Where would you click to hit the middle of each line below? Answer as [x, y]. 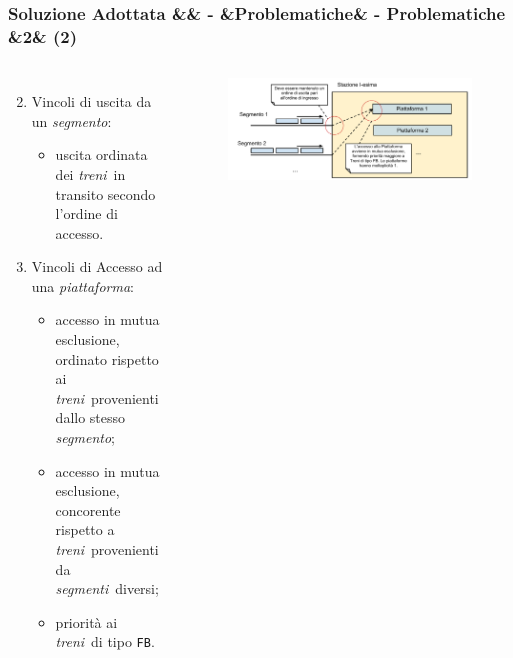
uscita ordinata [101, 154]
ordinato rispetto [107, 358]
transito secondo [105, 193]
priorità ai [86, 621]
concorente [88, 509]
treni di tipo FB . [105, 641]
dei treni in [90, 173]
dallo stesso [90, 417]
